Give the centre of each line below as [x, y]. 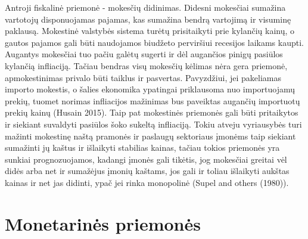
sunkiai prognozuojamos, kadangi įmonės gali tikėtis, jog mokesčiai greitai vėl [146, 159]
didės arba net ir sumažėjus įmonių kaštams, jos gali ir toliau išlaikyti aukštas [147, 171]
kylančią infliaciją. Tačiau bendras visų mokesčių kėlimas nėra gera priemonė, [146, 65]
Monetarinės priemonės [103, 223]
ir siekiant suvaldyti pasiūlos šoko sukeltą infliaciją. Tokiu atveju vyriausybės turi [153, 124]
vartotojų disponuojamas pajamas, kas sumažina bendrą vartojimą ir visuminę [148, 19]
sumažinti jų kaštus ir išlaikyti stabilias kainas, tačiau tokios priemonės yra [142, 148]
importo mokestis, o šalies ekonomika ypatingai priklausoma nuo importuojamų [150, 89]
